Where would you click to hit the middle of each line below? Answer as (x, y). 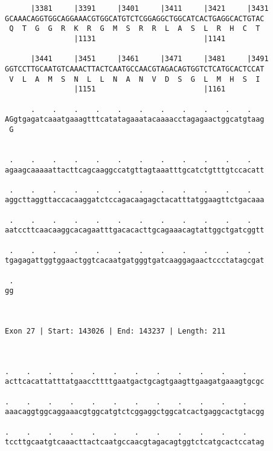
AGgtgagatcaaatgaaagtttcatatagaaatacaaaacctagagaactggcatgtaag (135, 120)
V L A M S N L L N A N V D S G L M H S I (135, 79)
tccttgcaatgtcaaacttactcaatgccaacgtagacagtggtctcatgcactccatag (135, 442)
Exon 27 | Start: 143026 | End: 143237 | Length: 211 (115, 331)
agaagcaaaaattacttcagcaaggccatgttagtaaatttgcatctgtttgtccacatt (135, 170)
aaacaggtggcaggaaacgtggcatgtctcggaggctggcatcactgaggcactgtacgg (135, 412)
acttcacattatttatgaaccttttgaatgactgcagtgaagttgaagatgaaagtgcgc (135, 382)
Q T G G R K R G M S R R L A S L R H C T (135, 29)
